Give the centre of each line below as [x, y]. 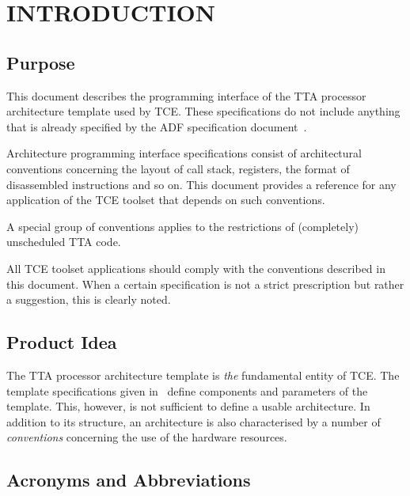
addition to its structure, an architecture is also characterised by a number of [194, 421]
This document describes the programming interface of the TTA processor [186, 95]
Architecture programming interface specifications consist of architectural [184, 153]
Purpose [41, 62]
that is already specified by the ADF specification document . [157, 126]
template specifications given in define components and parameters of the [187, 390]
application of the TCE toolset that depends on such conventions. [166, 200]
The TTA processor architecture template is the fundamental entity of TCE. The [203, 375]
